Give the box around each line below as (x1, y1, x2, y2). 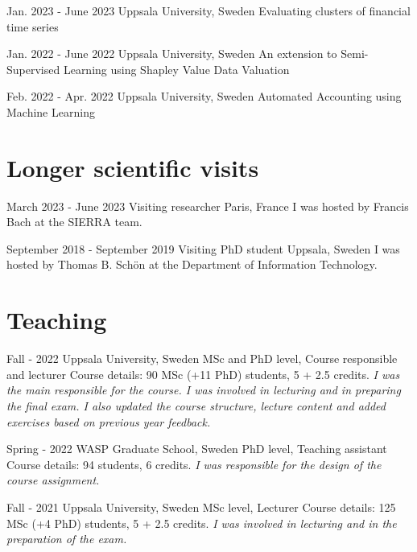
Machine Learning (6, 103, 95, 120)
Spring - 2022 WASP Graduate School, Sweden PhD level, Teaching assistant (6, 440, 387, 457)
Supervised (6, 60, 60, 77)
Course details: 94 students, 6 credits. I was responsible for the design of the (6, 455, 382, 472)
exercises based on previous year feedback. (6, 413, 211, 430)
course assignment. (6, 472, 100, 488)
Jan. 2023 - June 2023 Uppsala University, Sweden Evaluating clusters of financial (6, 2, 411, 19)
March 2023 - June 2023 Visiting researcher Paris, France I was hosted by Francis (6, 197, 409, 214)
